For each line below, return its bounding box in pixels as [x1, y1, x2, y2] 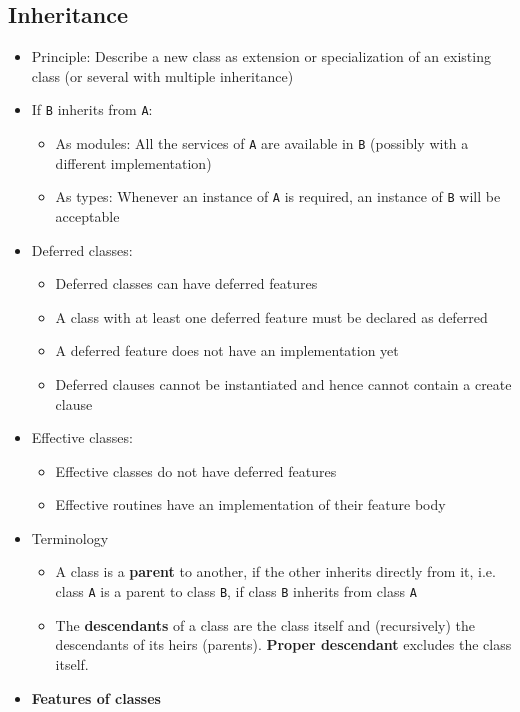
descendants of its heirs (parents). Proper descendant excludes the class [55, 634, 512, 655]
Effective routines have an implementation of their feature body [55, 494, 446, 515]
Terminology [31, 527, 109, 548]
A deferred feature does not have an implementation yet [55, 340, 399, 361]
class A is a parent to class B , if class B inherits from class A [55, 581, 417, 602]
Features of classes [31, 687, 161, 708]
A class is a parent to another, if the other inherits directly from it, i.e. [55, 561, 496, 582]
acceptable [55, 205, 120, 226]
